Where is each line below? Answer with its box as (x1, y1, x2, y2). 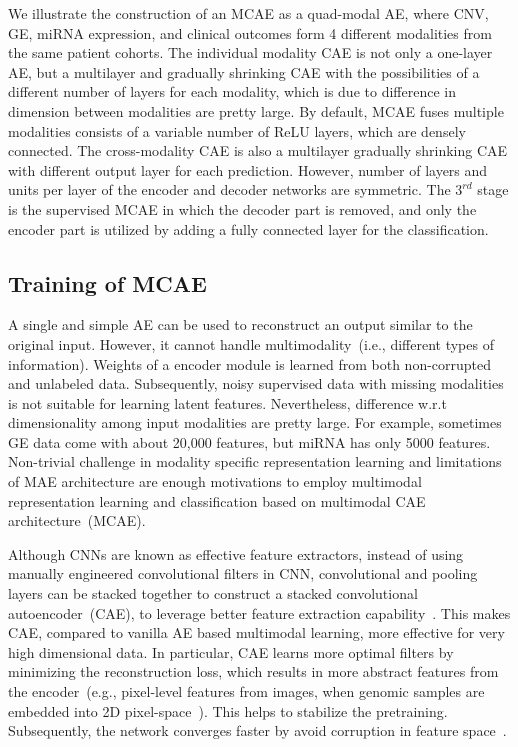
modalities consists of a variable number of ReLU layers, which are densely (8, 120, 466, 141)
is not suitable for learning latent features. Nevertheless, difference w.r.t (8, 392, 447, 413)
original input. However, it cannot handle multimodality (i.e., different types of (8, 333, 494, 354)
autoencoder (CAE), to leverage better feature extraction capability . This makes (8, 602, 511, 623)
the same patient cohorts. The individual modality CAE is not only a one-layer (8, 42, 493, 63)
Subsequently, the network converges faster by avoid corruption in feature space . (8, 720, 507, 741)
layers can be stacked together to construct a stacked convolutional (8, 583, 418, 604)
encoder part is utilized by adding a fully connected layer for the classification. (8, 218, 489, 239)
